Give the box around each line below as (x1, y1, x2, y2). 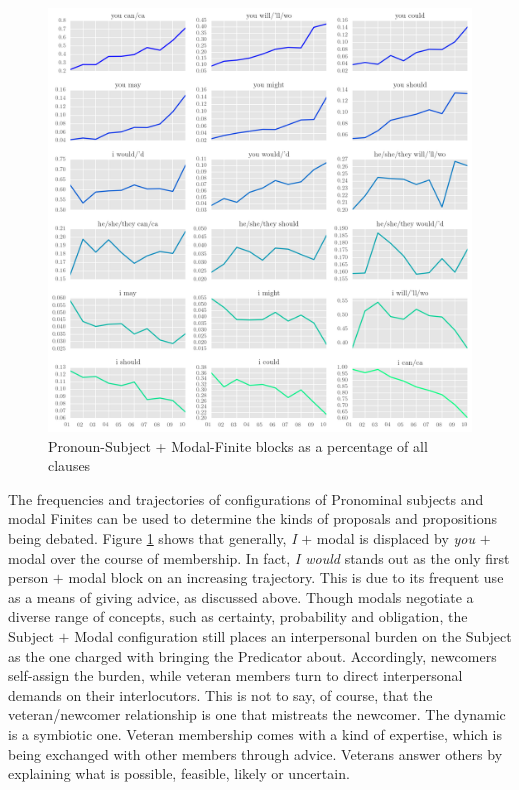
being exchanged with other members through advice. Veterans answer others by (8, 743, 503, 764)
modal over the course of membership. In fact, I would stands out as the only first (8, 547, 510, 568)
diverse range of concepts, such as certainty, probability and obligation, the (8, 606, 468, 627)
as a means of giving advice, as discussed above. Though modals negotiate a (8, 586, 474, 607)
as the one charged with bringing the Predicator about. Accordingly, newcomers (8, 645, 497, 666)
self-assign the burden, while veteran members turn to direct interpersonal (8, 665, 463, 686)
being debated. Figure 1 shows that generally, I (8, 527, 297, 548)
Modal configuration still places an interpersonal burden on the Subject (74, 625, 512, 646)
